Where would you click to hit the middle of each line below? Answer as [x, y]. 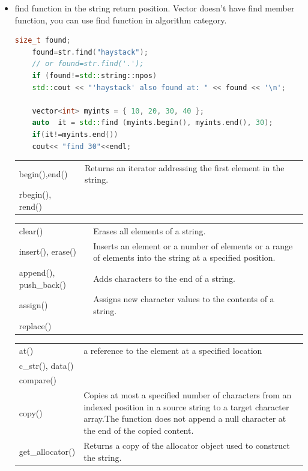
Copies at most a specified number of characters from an [188, 395]
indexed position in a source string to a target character [186, 406]
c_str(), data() [46, 365]
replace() [35, 325]
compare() [38, 380]
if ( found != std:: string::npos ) [95, 75]
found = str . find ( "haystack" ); [90, 52]
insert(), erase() [47, 251]
